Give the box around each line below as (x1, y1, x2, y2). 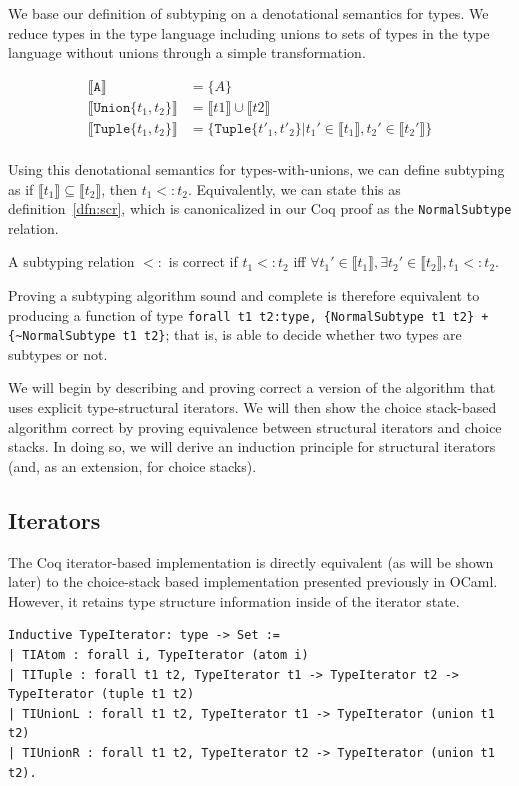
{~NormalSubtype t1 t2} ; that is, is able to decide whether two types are (8, 324, 462, 345)
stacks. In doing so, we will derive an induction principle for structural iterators (8, 436, 496, 457)
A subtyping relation (8, 251, 135, 272)
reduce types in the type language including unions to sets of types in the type (8, 22, 490, 43)
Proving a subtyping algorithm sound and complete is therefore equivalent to (8, 284, 480, 305)
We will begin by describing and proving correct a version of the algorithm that (8, 377, 496, 398)
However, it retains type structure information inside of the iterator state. (8, 590, 460, 611)
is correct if (168, 251, 238, 272)
